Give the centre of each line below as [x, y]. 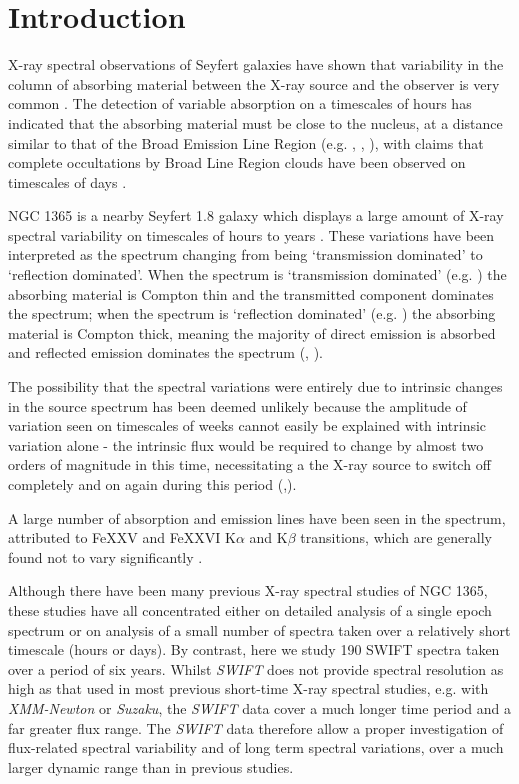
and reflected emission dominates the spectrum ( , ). [165, 352]
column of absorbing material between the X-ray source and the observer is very [254, 83]
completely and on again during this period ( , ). [152, 484]
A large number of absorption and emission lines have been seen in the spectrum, [257, 517]
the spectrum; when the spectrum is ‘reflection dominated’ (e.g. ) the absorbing [252, 313]
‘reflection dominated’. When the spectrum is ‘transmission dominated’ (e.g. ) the [257, 274]
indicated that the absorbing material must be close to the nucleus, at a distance [255, 122]
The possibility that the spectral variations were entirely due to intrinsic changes [255, 386]
